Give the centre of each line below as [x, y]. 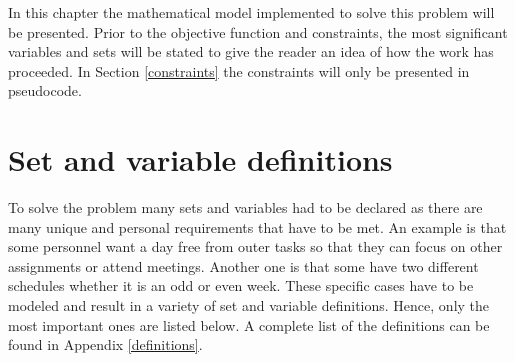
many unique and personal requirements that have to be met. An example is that [257, 226]
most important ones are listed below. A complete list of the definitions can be [249, 324]
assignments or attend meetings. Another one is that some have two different [243, 265]
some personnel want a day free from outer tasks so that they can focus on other [255, 246]
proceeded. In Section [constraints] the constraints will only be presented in [239, 70]
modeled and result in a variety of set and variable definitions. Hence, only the [249, 305]
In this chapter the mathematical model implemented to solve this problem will [251, 12]
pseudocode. [45, 90]
